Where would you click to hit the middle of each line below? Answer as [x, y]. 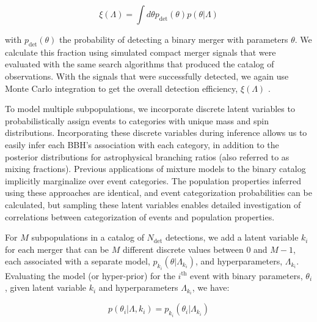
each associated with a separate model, [78, 261]
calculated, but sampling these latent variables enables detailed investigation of [153, 204]
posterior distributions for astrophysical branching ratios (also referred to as [147, 156]
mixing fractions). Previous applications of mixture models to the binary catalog [155, 169]
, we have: [211, 287]
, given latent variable [46, 287]
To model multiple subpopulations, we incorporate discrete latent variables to [150, 109]
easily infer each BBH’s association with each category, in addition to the [142, 144]
